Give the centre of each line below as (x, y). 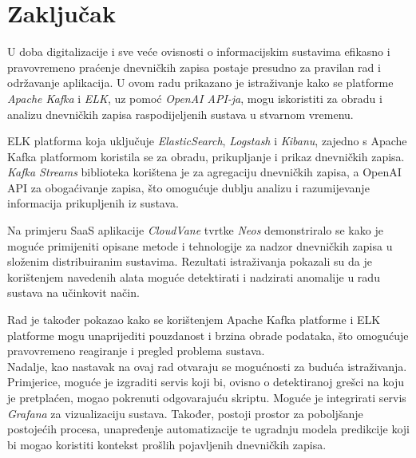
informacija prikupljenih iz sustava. (93, 203)
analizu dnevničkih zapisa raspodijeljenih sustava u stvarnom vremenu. (180, 114)
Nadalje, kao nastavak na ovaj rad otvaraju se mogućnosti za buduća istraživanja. (207, 366)
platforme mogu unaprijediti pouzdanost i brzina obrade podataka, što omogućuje (208, 335)
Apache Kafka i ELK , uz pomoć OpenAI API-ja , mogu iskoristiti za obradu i (195, 98)
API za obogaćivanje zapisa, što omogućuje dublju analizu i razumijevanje (188, 187)
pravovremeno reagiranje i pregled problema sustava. (136, 351)
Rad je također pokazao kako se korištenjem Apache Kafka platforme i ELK (194, 320)
